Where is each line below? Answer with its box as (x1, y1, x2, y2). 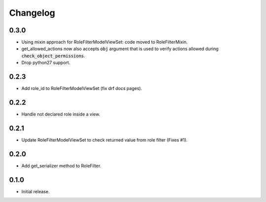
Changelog (9, 7, 55, 18)
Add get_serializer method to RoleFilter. (21, 163, 101, 169)
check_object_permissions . (21, 53, 86, 58)
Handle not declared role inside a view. (21, 111, 100, 117)
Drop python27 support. (21, 59, 70, 66)
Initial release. (21, 188, 50, 194)
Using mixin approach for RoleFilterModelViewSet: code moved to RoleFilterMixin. (21, 39, 188, 45)
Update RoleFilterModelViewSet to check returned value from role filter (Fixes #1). (21, 137, 188, 143)
